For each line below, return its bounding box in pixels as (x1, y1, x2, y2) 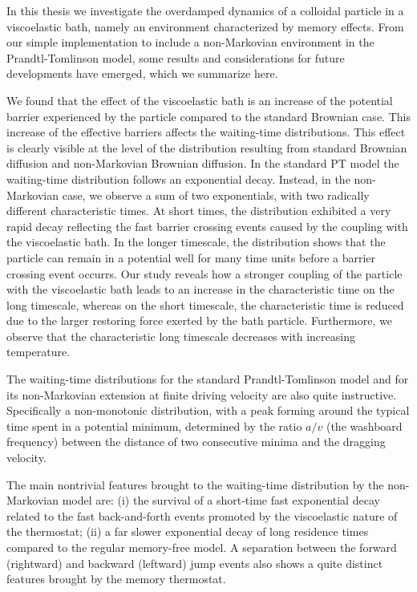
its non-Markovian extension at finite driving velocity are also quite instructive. (6, 386, 397, 403)
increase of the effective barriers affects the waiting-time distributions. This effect (6, 124, 406, 140)
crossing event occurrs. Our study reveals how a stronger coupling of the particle (6, 265, 403, 282)
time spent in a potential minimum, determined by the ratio (6, 417, 302, 434)
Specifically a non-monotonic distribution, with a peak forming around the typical (6, 402, 410, 419)
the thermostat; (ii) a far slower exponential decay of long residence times (6, 523, 369, 540)
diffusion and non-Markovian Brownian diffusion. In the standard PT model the (6, 155, 399, 172)
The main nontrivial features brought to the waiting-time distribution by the (6, 476, 384, 493)
